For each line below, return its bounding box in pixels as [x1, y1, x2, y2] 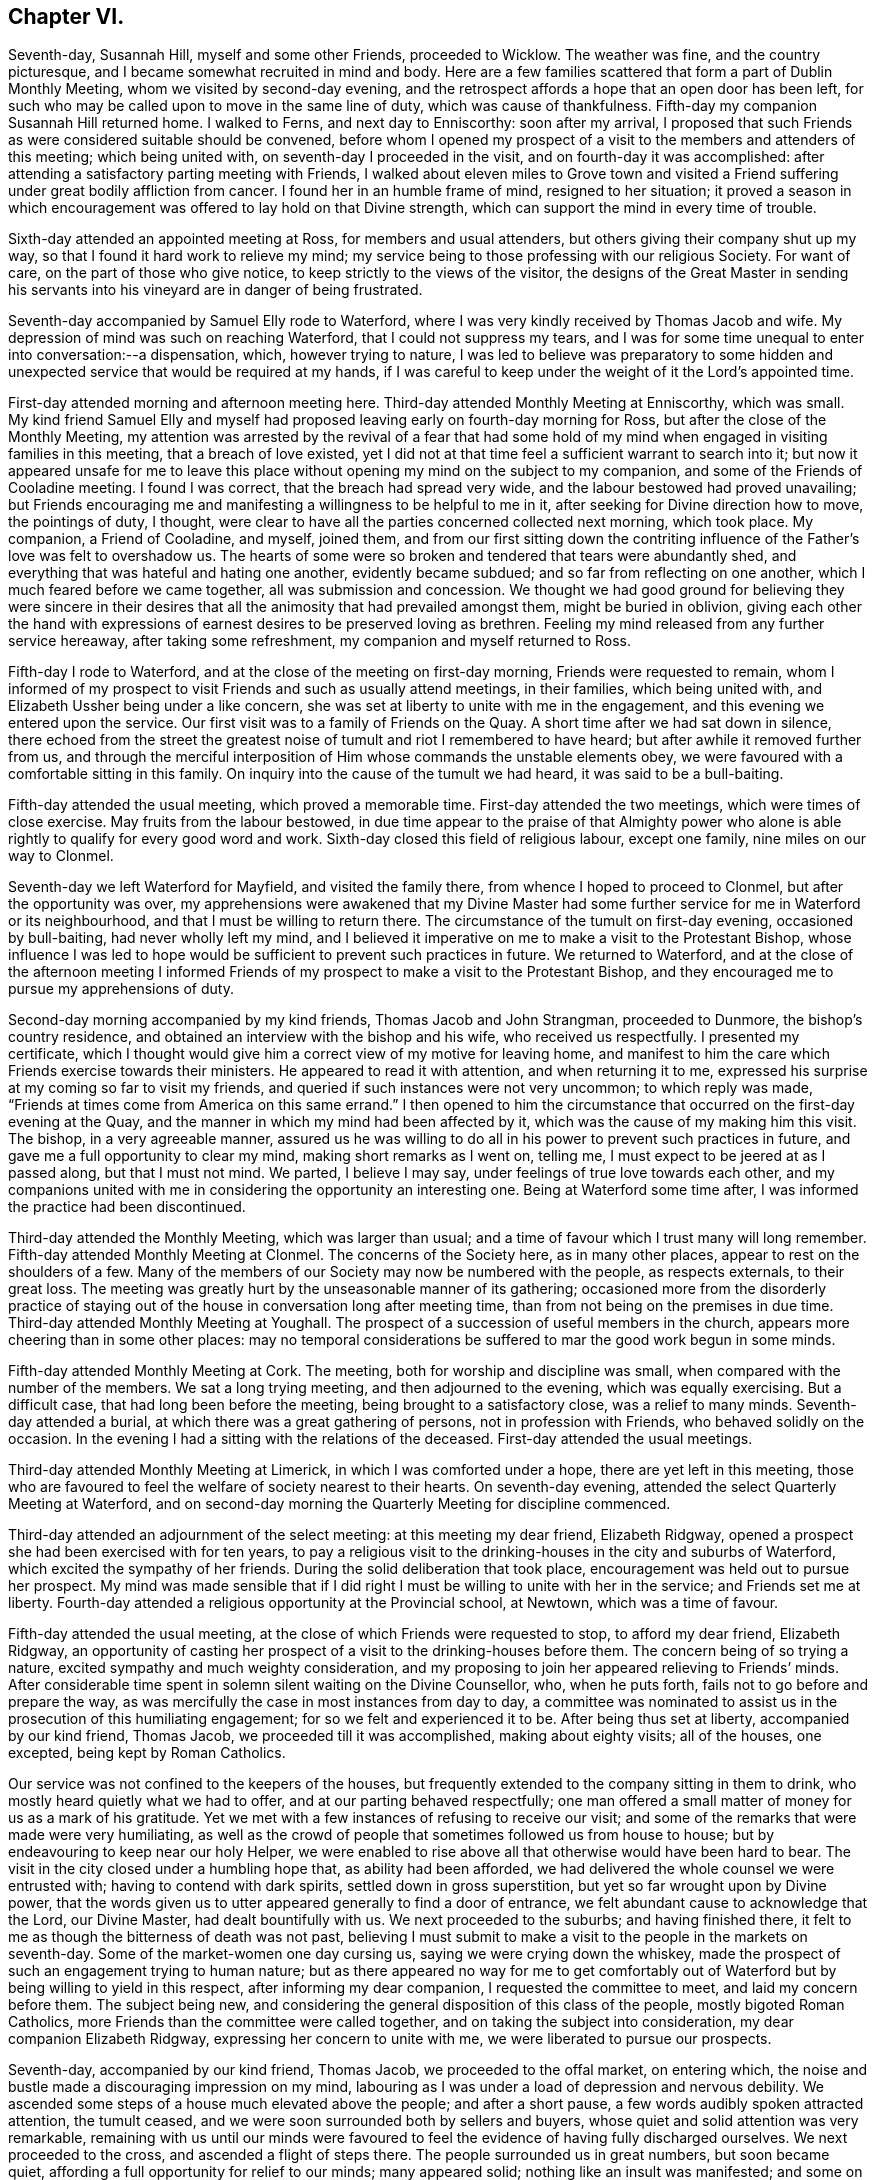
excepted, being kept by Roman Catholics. [8, 1744, 286, 1762]
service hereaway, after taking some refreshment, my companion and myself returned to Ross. [8, 632, 632, 650]
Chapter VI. [8, 4, 125, 29]
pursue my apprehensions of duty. [8, 980, 234, 998]
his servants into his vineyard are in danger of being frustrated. [8, 281, 423, 299]
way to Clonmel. [8, 847, 114, 865]
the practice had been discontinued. [8, 1198, 246, 1216]
